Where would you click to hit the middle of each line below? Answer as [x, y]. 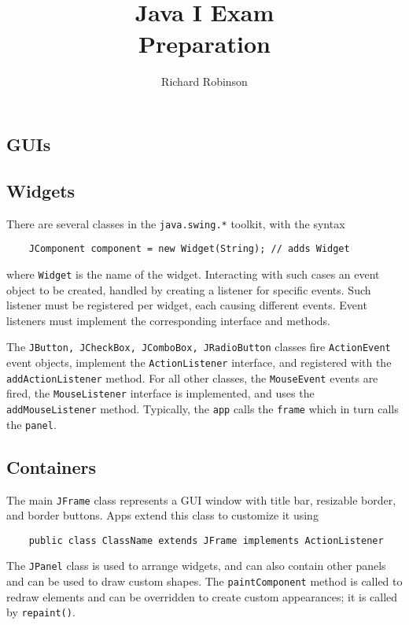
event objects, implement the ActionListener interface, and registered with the [199, 362]
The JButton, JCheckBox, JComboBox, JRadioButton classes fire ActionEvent [199, 347]
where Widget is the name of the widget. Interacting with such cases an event [193, 274]
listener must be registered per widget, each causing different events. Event [187, 305]
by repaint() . [41, 612]
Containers [52, 466]
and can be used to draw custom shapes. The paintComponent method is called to [204, 581]
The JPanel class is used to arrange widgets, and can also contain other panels [196, 566]
